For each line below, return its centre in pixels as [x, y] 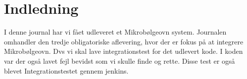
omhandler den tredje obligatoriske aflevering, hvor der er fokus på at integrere [124, 41]
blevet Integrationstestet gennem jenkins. [66, 70]
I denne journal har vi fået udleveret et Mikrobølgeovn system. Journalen [115, 32]
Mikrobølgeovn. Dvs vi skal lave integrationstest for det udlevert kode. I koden [123, 51]
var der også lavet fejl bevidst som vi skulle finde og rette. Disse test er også [120, 60]
